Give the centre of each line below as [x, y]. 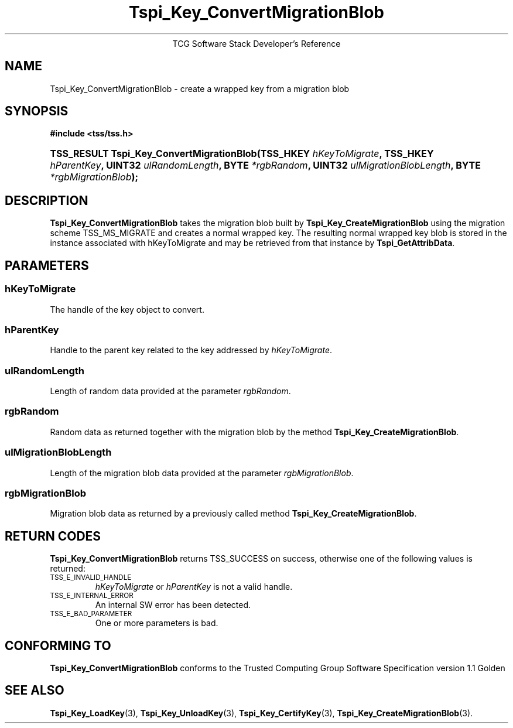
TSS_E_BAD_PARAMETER [91, 614]
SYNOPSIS [37, 111]
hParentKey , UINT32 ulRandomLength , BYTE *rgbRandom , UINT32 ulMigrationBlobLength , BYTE [265, 165]
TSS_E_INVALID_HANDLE [91, 578]
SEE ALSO [35, 691]
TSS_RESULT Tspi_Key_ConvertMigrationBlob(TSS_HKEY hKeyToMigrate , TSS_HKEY [242, 154]
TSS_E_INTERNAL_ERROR [92, 596]
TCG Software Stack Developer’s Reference [256, 43]
